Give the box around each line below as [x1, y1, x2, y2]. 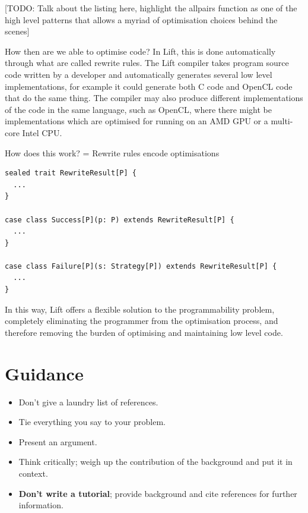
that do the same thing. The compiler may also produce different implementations [5, 92, 303, 104]
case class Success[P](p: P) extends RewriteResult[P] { [5, 215, 234, 224]
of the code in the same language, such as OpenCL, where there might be [5, 103, 272, 115]
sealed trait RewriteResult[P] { [5, 169, 136, 178]
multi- [271, 115, 293, 127]
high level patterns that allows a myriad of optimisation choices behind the [5, 13, 278, 26]
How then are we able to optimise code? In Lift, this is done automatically [5, 45, 276, 57]
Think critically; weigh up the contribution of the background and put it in [18, 455, 293, 468]
